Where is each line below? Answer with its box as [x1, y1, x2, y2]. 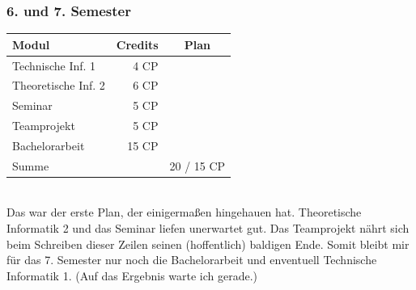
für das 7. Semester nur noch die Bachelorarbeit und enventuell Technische [6, 251, 377, 268]
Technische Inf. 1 [12, 57, 96, 74]
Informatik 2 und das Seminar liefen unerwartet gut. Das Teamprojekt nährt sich [6, 220, 410, 237]
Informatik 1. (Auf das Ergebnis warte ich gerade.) [6, 267, 258, 284]
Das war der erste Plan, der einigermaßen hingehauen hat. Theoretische [6, 204, 362, 221]
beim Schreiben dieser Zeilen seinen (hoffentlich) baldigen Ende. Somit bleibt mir [6, 235, 410, 252]
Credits [116, 36, 159, 53]
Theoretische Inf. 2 [12, 77, 105, 94]
